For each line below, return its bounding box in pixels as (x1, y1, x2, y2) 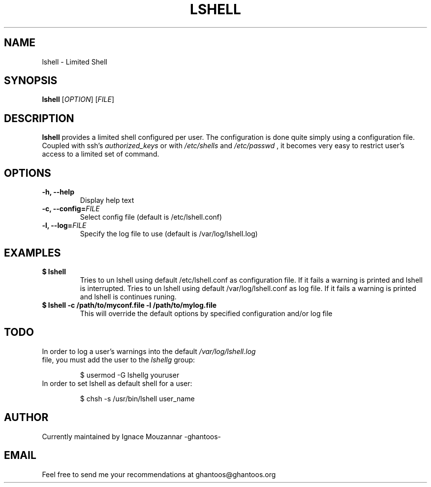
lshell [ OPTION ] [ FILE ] (42, 95, 115, 104)
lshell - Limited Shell (42, 57, 107, 66)
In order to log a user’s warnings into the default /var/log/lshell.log (42, 347, 256, 356)
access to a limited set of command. (42, 150, 159, 159)
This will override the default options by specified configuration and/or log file (80, 309, 333, 318)
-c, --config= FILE (42, 204, 100, 213)
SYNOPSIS (4, 74, 58, 87)
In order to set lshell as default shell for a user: (42, 379, 192, 388)
